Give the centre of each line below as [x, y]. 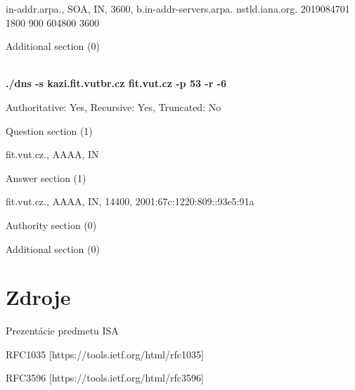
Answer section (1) [46, 177]
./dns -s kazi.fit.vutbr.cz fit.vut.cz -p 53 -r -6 [116, 83]
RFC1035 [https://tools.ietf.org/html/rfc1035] [105, 354]
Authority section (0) [51, 225]
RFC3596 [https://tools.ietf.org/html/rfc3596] [105, 378]
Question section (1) [49, 130]
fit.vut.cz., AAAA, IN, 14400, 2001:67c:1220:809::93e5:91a [130, 201]
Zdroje [38, 297]
